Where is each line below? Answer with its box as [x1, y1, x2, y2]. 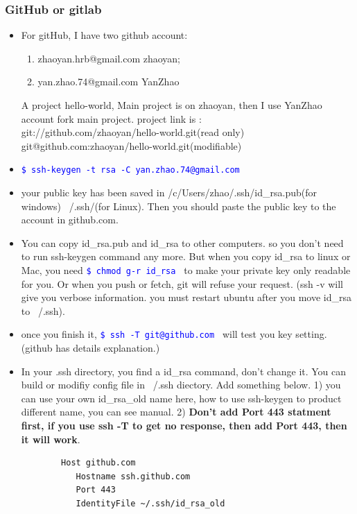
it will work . [21, 431, 80, 446]
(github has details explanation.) [21, 341, 160, 355]
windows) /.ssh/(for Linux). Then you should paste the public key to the [21, 198, 336, 213]
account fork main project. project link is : [21, 111, 202, 126]
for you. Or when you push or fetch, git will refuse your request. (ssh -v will [21, 276, 343, 291]
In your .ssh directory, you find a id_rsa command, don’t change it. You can [21, 363, 347, 378]
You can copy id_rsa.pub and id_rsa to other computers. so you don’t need [21, 235, 344, 250]
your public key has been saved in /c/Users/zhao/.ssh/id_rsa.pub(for [21, 185, 317, 200]
